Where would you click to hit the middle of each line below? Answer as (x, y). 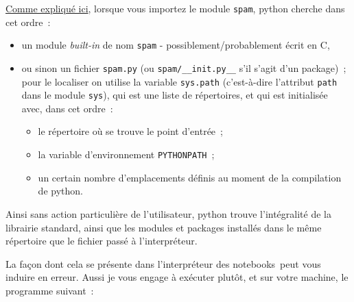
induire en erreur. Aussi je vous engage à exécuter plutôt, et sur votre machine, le (177, 277)
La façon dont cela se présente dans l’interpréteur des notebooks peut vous (163, 263)
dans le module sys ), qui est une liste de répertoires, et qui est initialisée (175, 95)
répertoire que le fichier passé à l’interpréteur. (102, 241)
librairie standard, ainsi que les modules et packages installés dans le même (164, 227)
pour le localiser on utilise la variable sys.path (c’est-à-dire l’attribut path (179, 81)
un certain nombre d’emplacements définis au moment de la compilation (190, 177)
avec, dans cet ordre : (67, 108)
